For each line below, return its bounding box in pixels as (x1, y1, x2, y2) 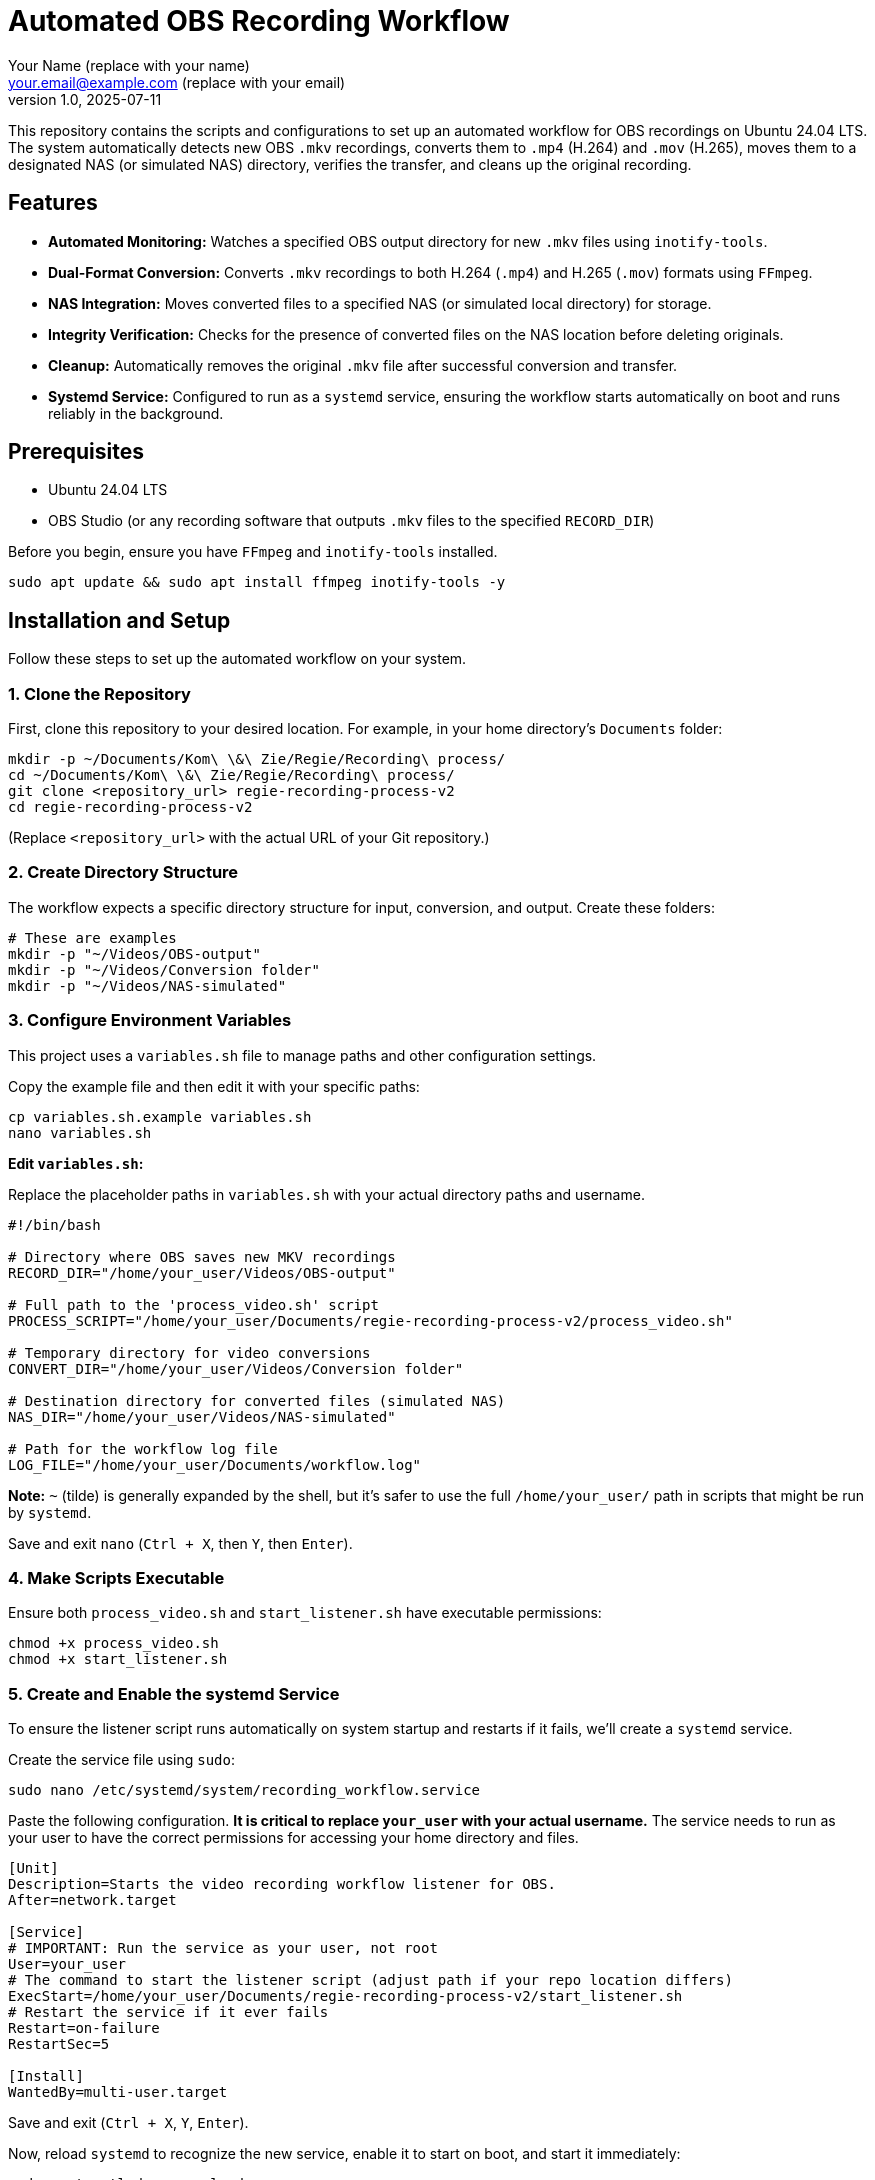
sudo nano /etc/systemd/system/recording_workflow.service (8, 1782, 481, 1799)
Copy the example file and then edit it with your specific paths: (8, 1077, 420, 1095)
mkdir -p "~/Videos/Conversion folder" (8, 961, 320, 978)
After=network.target (8, 1892, 177, 1909)
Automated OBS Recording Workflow (8, 4, 510, 38)
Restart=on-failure (8, 2020, 160, 2037)
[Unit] (8, 1860, 59, 1877)
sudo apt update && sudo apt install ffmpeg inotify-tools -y (8, 574, 506, 591)
